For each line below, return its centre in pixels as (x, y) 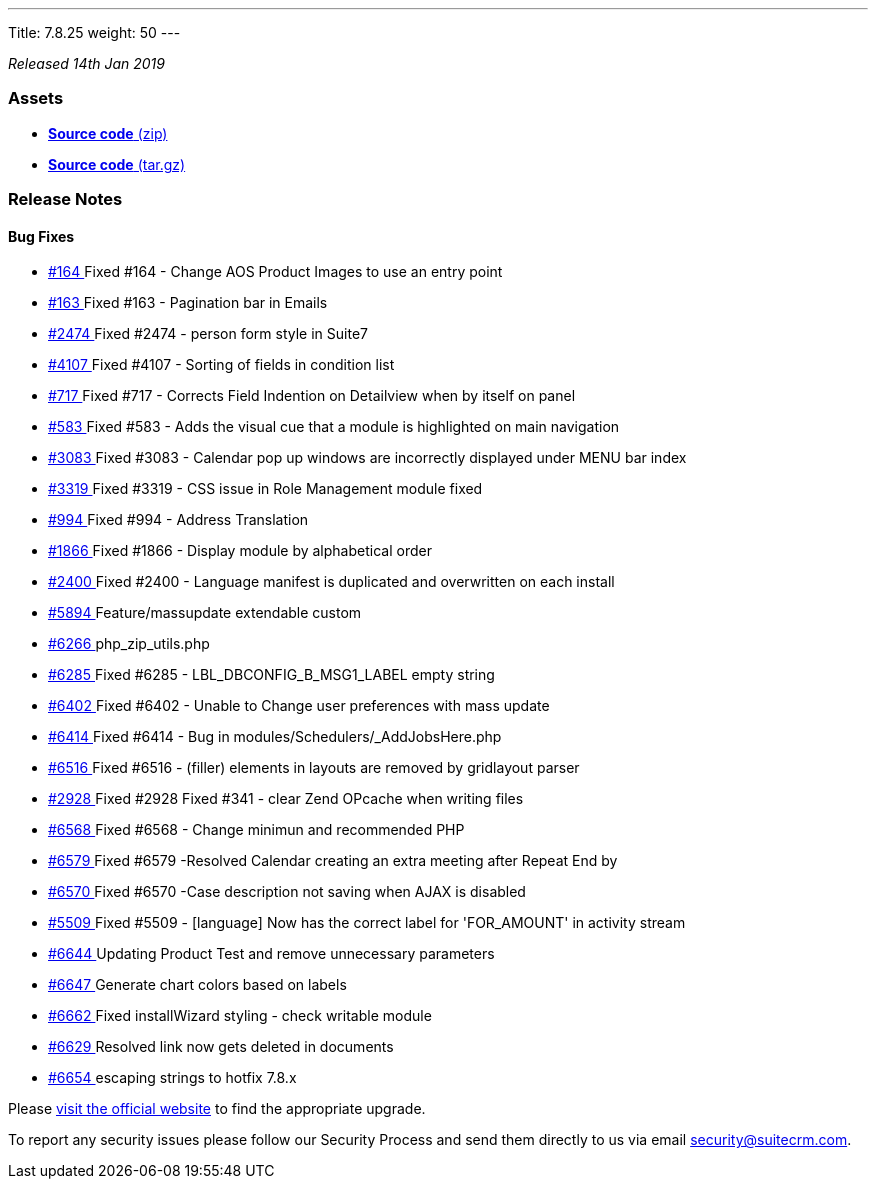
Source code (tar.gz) (117, 164)
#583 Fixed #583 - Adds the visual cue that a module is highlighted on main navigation (334, 427)
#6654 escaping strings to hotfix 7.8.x (172, 1078)
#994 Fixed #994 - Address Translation (178, 520)
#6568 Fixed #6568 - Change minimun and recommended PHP (256, 830)
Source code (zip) (108, 133)
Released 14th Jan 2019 (86, 63)
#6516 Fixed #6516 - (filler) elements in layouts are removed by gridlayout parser (314, 768)
